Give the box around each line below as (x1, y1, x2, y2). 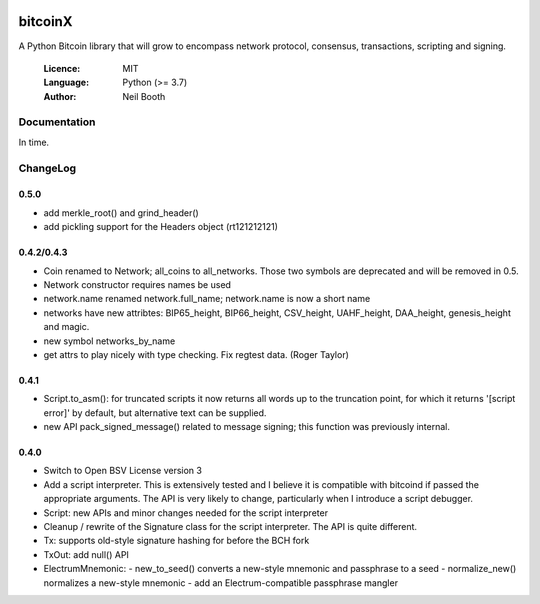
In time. (18, 136, 50, 148)
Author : (43, 90, 77, 102)
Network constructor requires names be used (43, 278, 232, 290)
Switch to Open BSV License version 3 (43, 465, 202, 477)
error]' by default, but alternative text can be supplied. (43, 406, 267, 419)
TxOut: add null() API (43, 548, 130, 560)
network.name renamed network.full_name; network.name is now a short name (43, 293, 371, 305)
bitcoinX (18, 13, 73, 30)
